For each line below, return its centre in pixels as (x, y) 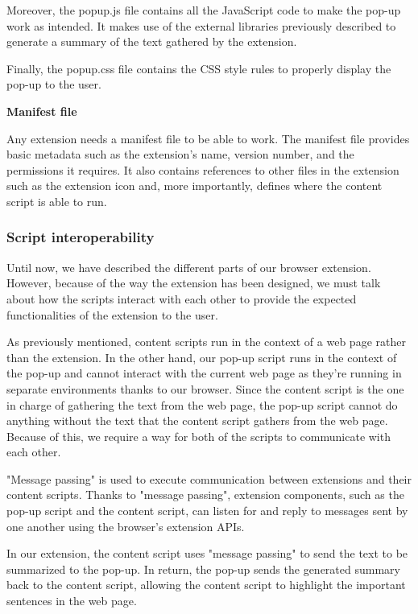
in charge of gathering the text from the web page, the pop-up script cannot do (202, 404)
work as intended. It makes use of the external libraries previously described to (201, 25)
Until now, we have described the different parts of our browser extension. (189, 267)
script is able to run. (57, 201)
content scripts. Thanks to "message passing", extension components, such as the (205, 494)
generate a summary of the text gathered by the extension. (152, 41)
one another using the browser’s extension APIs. (126, 526)
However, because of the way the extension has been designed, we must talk (194, 283)
